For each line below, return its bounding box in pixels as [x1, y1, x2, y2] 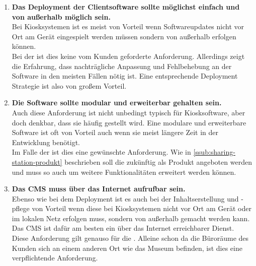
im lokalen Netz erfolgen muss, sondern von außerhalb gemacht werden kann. [12, 213, 250, 223]
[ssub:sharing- [193, 147, 235, 157]
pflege [12, 203, 30, 214]
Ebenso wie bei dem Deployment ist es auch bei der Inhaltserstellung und [12, 193, 239, 204]
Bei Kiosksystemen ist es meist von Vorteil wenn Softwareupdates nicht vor [12, 21, 244, 32]
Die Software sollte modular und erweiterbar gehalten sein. [12, 97, 222, 108]
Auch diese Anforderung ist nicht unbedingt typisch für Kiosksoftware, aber [12, 107, 245, 117]
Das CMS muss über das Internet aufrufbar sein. [12, 183, 186, 194]
